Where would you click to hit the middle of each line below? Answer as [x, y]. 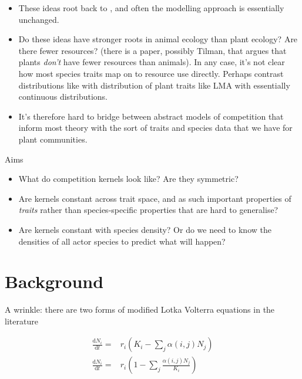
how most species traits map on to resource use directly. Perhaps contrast [151, 73]
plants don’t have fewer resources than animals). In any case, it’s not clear [152, 62]
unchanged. [39, 19]
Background [54, 281]
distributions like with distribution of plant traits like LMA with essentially [154, 85]
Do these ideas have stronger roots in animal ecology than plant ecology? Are [158, 39]
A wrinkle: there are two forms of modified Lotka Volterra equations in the [140, 309]
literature [21, 321]
